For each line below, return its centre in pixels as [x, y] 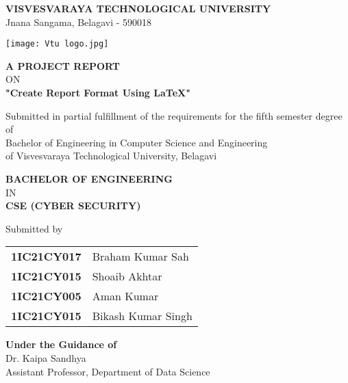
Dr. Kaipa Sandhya [46, 357]
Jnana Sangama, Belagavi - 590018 [79, 22]
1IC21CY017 [46, 256]
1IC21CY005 [46, 296]
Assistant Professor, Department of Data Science [108, 371]
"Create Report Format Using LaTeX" [98, 93]
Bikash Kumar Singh [142, 316]
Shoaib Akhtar [127, 276]
